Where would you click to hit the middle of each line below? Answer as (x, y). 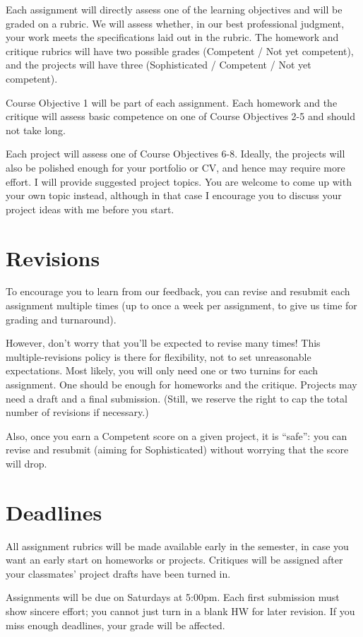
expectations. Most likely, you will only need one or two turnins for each (162, 370)
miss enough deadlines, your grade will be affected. (115, 625)
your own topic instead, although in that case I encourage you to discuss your (174, 195)
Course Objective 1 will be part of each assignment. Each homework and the (172, 102)
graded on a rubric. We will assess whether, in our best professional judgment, (175, 23)
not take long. (36, 130)
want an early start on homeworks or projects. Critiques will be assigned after (174, 560)
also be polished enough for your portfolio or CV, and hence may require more (175, 167)
